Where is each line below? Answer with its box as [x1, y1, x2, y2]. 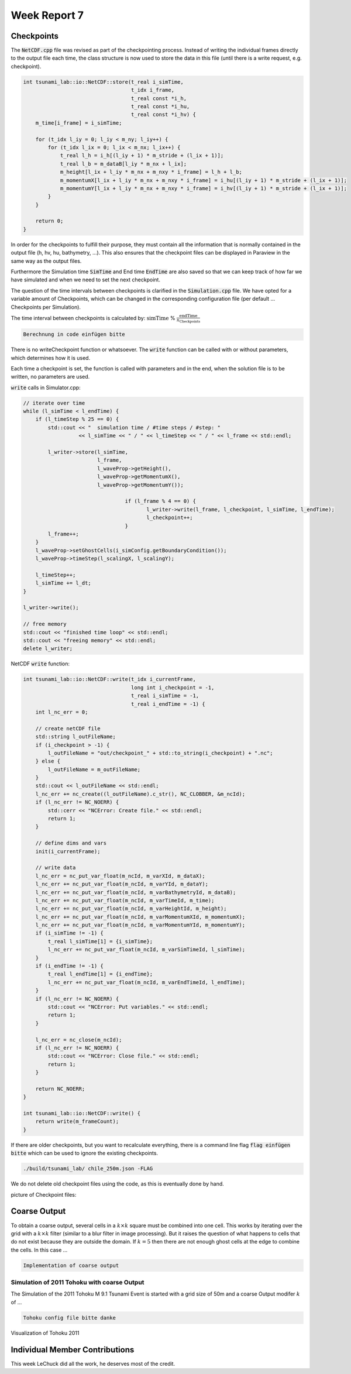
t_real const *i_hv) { [130, 111, 196, 118]
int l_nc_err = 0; [35, 709, 88, 715]
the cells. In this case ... [11, 1246, 68, 1253]
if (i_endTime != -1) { [35, 963, 104, 970]
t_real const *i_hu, [130, 103, 190, 109]
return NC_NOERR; [35, 1086, 85, 1092]
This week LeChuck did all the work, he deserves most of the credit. [11, 1360, 175, 1367]
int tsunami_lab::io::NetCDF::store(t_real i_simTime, [23, 78, 184, 85]
